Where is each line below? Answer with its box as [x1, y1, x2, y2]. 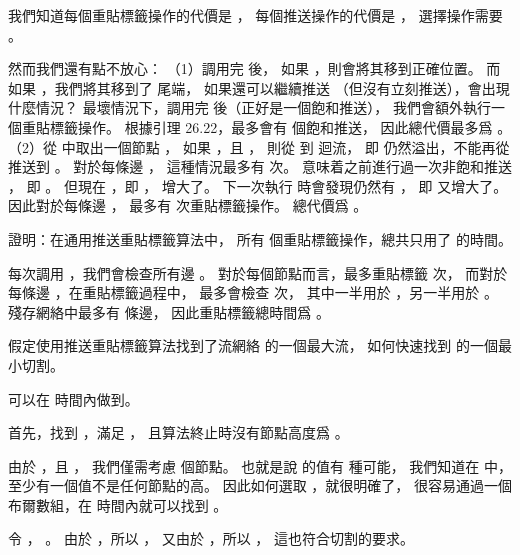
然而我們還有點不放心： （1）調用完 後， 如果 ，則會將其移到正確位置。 [8, 58, 482, 79]
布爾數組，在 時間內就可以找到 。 [8, 494, 228, 515]
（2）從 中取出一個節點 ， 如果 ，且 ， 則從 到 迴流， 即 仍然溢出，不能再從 [8, 136, 510, 157]
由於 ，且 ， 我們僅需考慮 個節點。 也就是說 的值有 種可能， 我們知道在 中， [8, 455, 512, 476]
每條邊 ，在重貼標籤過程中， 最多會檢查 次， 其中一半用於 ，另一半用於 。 [8, 282, 498, 303]
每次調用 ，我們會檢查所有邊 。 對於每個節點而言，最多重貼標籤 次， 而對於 [8, 262, 508, 283]
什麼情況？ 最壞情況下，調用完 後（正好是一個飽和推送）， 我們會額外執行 [8, 97, 491, 118]
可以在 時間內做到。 [8, 388, 139, 409]
